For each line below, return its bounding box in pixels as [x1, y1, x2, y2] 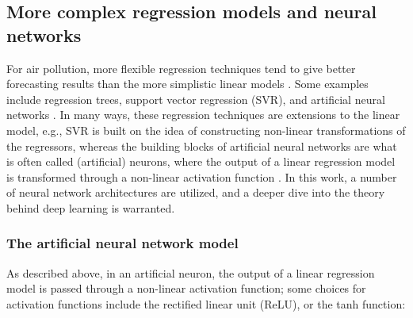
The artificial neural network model [6, 233, 239, 253]
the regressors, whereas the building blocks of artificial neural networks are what [6, 137, 397, 154]
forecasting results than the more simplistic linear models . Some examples [6, 75, 369, 92]
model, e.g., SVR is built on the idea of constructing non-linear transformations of [6, 121, 406, 138]
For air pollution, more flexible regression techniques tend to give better [6, 59, 356, 76]
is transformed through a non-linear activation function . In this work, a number [6, 168, 397, 185]
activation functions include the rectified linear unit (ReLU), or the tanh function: [6, 295, 406, 312]
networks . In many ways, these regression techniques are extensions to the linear [6, 106, 400, 123]
